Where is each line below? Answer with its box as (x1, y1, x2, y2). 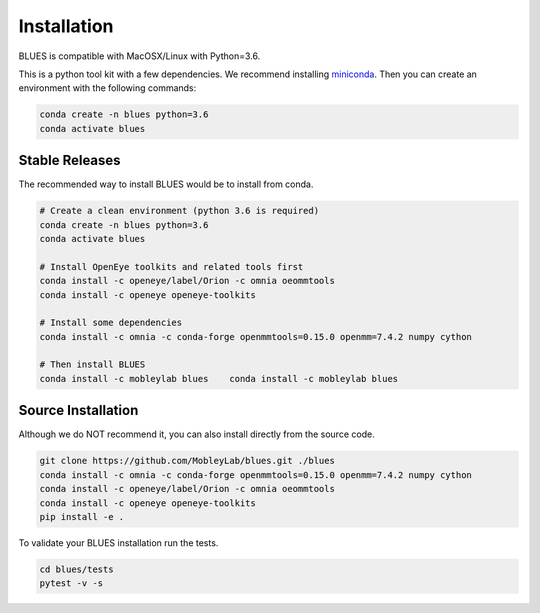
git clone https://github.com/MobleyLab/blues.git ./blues (39, 455, 335, 467)
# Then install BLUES (39, 359, 146, 370)
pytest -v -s (39, 578, 104, 589)
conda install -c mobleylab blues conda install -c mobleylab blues (39, 373, 399, 384)
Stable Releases (18, 152, 121, 169)
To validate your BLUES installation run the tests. (18, 536, 219, 549)
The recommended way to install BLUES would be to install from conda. (18, 178, 314, 190)
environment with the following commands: (18, 82, 197, 94)
